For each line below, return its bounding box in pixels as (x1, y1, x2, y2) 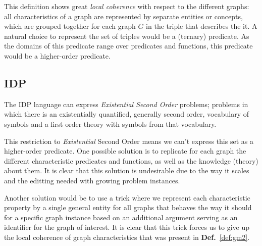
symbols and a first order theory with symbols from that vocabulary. (4, 118, 217, 129)
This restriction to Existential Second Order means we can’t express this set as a (4, 135, 253, 146)
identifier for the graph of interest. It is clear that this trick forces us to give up (4, 222, 249, 232)
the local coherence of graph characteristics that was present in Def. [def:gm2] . (4, 231, 250, 242)
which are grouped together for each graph (4, 21, 136, 31)
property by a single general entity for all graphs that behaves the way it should (4, 202, 252, 213)
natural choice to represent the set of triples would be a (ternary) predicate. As (4, 30, 249, 41)
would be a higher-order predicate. (4, 50, 111, 61)
